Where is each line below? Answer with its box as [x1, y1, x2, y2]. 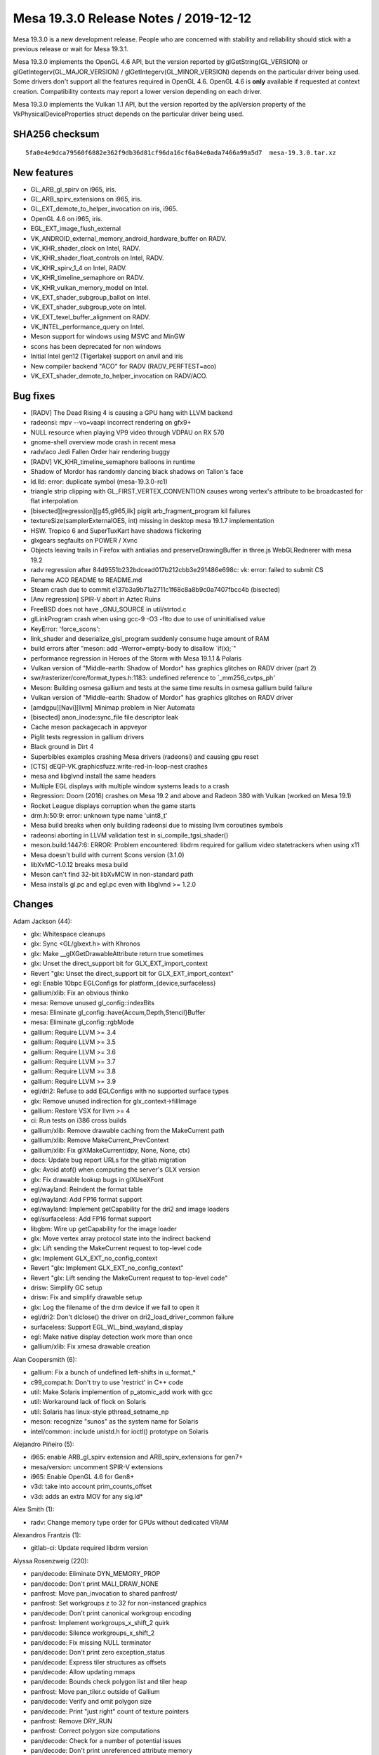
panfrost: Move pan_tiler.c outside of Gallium [30, 1687, 161, 1695]
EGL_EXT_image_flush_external [30, 225, 121, 233]
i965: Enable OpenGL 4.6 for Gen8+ [30, 1473, 135, 1481]
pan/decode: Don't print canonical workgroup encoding [30, 1608, 192, 1617]
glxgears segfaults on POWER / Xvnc [30, 536, 138, 544]
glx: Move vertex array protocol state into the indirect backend [30, 1234, 211, 1243]
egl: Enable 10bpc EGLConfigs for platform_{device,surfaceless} [30, 979, 216, 987]
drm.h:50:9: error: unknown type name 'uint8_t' [30, 811, 168, 819]
